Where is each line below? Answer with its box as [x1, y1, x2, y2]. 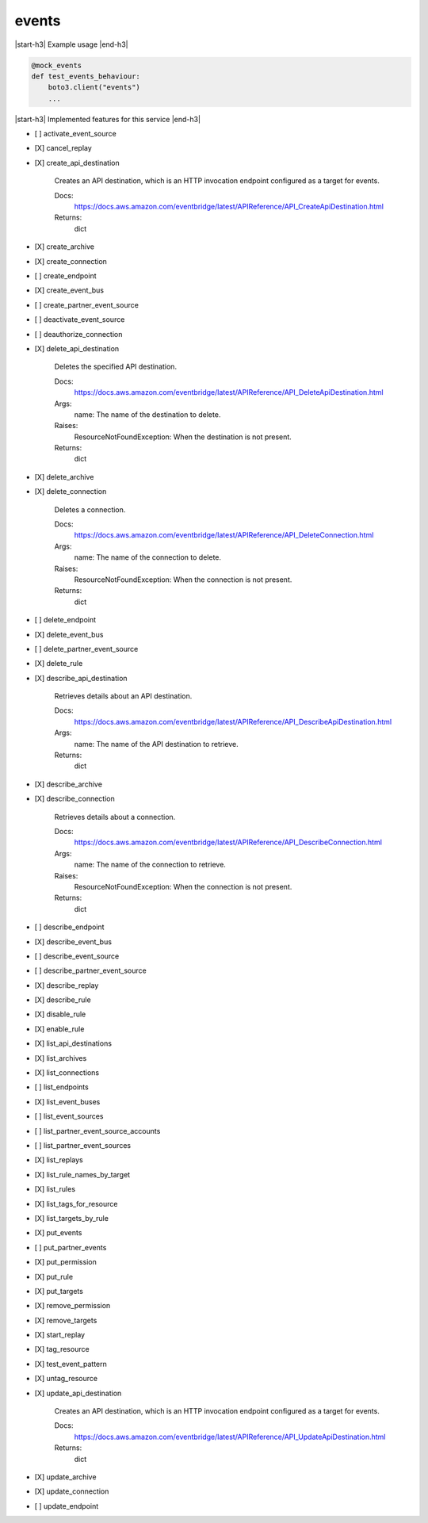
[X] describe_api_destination [34, 673, 128, 683]
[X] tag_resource [34, 1345, 90, 1354]
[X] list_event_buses [34, 1096, 101, 1106]
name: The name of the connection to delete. [74, 553, 222, 562]
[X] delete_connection [34, 487, 107, 496]
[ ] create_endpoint [34, 270, 97, 281]
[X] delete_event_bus [34, 629, 104, 639]
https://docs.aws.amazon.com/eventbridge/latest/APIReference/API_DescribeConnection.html [74, 837, 382, 848]
